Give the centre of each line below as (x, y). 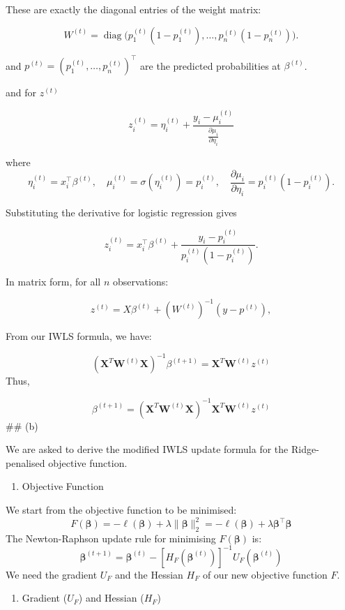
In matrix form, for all (53, 282)
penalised (25, 462)
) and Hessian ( (111, 598)
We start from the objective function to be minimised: (121, 509)
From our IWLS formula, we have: (79, 336)
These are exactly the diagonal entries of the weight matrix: (133, 9)
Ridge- (305, 449)
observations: (140, 282)
